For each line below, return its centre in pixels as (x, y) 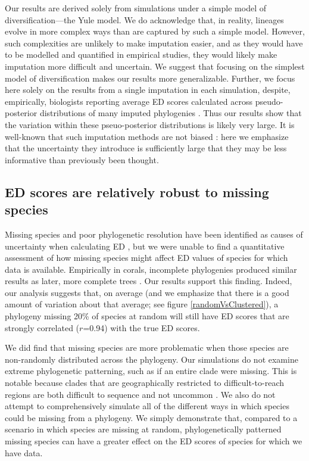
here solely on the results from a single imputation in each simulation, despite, (148, 90)
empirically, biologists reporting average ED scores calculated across (129, 101)
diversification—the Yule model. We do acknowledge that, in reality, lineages (144, 19)
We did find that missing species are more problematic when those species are (147, 348)
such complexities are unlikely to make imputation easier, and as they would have (154, 43)
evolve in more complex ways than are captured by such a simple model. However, (155, 31)
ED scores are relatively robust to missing (137, 191)
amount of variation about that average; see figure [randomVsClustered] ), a (142, 304)
